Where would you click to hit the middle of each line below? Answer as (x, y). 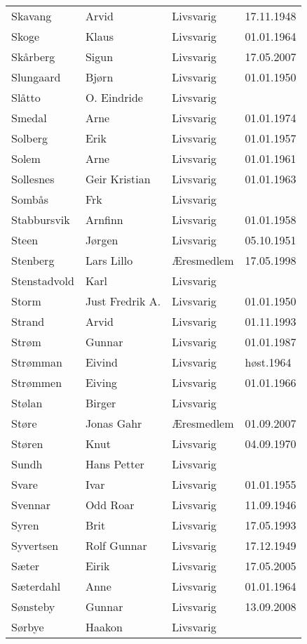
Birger (101, 403)
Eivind (101, 362)
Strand (28, 321)
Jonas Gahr (114, 423)
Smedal (29, 118)
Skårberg (33, 57)
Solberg (30, 138)
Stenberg (33, 260)
